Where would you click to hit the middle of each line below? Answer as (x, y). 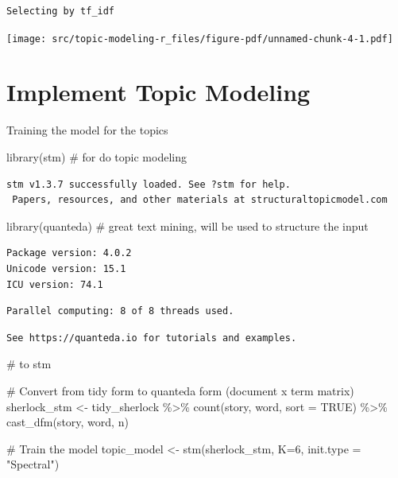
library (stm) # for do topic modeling (97, 156)
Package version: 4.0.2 (69, 253)
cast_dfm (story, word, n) (68, 422)
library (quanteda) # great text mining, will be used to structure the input (187, 225)
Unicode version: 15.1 (66, 268)
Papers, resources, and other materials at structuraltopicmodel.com (200, 200)
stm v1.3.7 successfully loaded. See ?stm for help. (149, 184)
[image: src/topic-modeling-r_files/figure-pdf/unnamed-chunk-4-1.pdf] (200, 39)
